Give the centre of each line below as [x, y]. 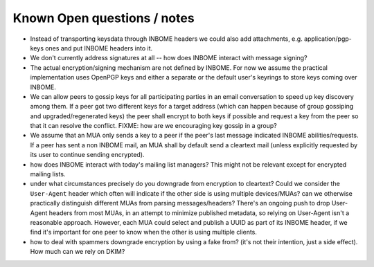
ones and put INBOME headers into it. [99, 48]
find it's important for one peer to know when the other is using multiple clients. [144, 232]
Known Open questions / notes [104, 18]
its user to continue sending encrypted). [87, 155]
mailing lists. [48, 174]
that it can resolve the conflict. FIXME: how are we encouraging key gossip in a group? [153, 126]
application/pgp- [328, 39]
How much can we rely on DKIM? [78, 252]
